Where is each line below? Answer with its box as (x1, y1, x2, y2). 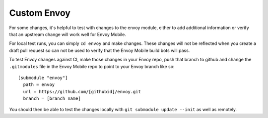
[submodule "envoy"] (18, 75, 68, 80)
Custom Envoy (9, 7, 70, 18)
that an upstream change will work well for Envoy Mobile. (9, 31, 126, 37)
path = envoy (23, 82, 55, 87)
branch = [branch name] (23, 96, 81, 101)
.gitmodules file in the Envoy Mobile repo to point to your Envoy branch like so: (9, 63, 175, 69)
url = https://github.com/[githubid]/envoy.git (23, 89, 141, 94)
